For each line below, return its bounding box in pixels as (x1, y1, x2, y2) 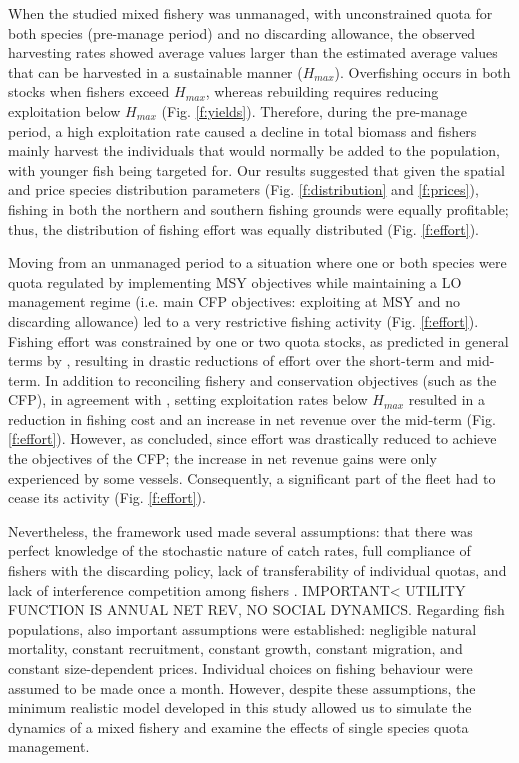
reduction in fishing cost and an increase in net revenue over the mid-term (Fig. (8, 408, 496, 429)
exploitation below (8, 100, 121, 121)
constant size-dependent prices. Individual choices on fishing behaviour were (8, 658, 473, 678)
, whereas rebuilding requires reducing (205, 81, 439, 102)
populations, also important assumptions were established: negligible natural (8, 618, 477, 639)
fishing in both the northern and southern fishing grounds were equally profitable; (8, 198, 509, 219)
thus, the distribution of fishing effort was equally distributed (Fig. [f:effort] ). (8, 218, 479, 239)
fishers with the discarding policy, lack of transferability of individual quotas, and (8, 560, 507, 581)
